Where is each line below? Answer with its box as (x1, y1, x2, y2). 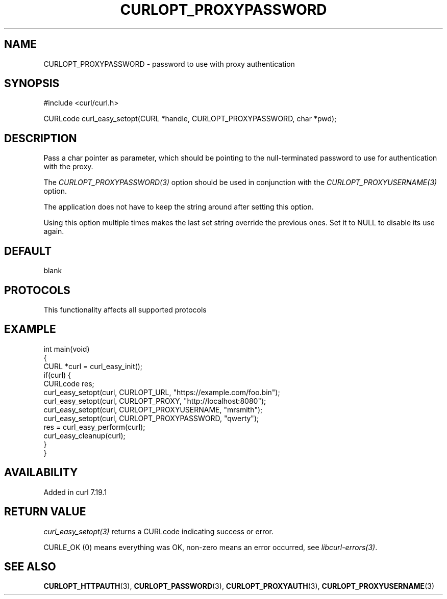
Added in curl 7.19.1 (43, 487, 107, 497)
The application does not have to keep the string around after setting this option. (43, 202, 314, 212)
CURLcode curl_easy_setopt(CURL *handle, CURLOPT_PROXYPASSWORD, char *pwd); (43, 114, 337, 123)
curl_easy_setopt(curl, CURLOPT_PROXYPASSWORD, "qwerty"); (43, 413, 259, 423)
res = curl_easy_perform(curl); (43, 422, 145, 431)
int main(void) (43, 344, 90, 353)
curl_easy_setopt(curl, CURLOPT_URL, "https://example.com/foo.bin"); (43, 387, 280, 397)
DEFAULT (4, 244, 52, 257)
